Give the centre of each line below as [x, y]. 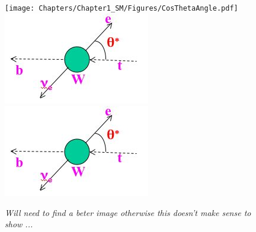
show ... [19, 224]
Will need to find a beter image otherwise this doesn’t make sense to [128, 212]
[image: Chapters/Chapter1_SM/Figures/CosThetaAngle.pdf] [121, 8]
